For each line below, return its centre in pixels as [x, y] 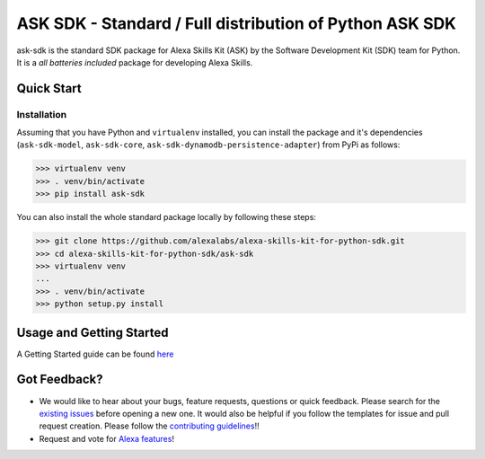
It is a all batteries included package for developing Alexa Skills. [135, 62]
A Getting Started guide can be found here [95, 354]
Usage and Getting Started [93, 332]
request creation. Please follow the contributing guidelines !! [149, 426]
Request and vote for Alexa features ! [107, 438]
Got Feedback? [60, 380]
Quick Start [49, 88]
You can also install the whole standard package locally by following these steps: [166, 217]
